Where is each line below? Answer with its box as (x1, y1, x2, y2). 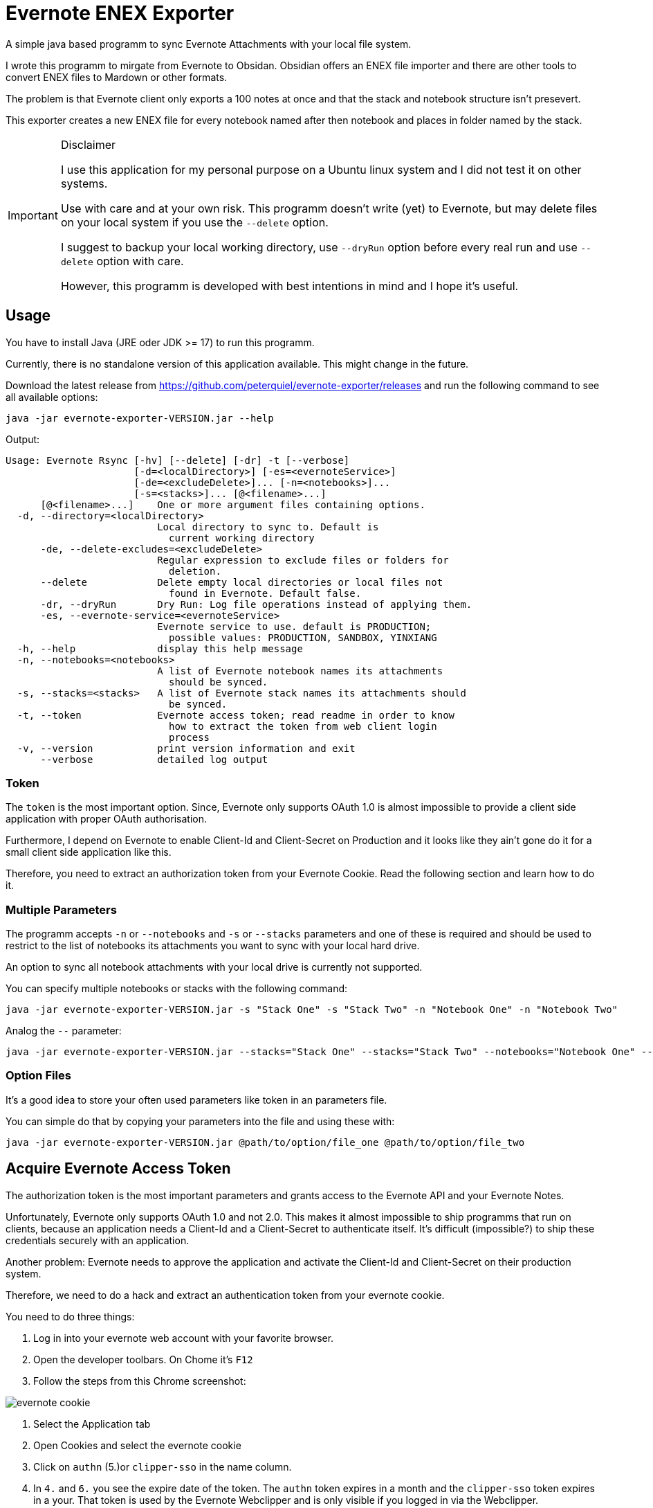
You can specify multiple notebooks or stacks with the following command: (6, 982, 348, 995)
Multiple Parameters (6, 902, 117, 917)
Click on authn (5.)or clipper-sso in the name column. (33, 1460, 292, 1473)
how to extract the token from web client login (169, 720, 437, 732)
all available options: (6, 391, 98, 403)
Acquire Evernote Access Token (6, 1160, 231, 1178)
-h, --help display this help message (17, 643, 303, 654)
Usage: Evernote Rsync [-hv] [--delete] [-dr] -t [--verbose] (6, 454, 350, 466)
